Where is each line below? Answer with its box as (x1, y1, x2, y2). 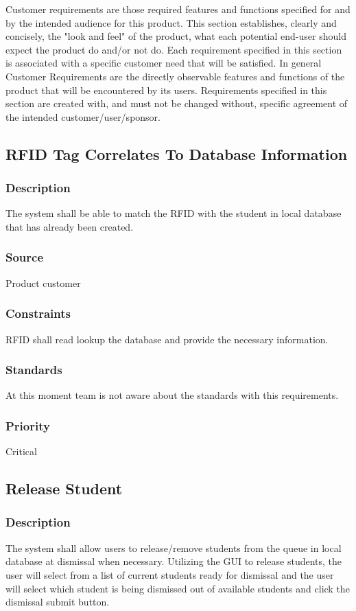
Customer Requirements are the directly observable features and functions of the (5, 69, 345, 83)
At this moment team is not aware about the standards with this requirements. (5, 388, 339, 402)
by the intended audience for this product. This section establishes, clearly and (5, 15, 337, 30)
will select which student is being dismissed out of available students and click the (5, 581, 350, 595)
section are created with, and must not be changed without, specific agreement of (5, 96, 348, 111)
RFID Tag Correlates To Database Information (5, 143, 348, 164)
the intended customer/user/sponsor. (5, 109, 161, 124)
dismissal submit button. (5, 595, 110, 609)
